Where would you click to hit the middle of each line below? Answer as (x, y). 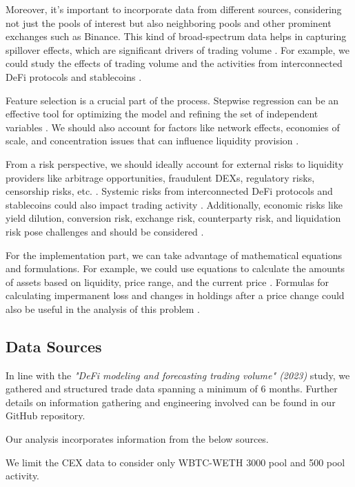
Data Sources (54, 346)
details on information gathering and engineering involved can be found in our (171, 402)
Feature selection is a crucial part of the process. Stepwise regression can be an (172, 100)
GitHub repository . (45, 416)
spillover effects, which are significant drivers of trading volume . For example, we (177, 49)
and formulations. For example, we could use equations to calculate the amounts (175, 268)
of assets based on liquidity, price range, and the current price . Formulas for (168, 281)
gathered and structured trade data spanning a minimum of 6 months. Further (172, 389)
